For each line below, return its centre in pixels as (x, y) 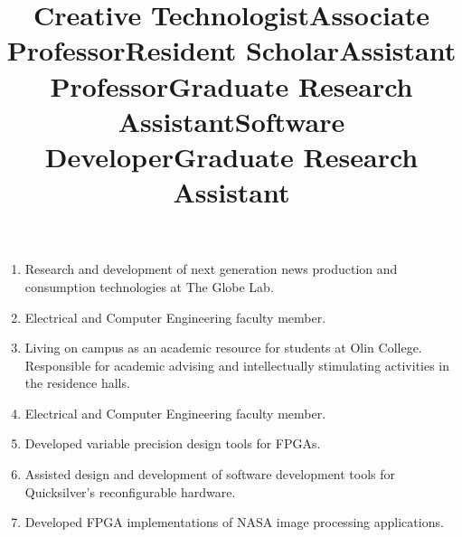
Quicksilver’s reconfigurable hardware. (130, 491)
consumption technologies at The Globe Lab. (149, 286)
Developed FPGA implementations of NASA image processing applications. (234, 522)
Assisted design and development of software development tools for (210, 474)
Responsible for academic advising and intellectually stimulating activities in (237, 365)
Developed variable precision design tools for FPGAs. (173, 443)
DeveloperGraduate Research (231, 156)
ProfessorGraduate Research (231, 85)
